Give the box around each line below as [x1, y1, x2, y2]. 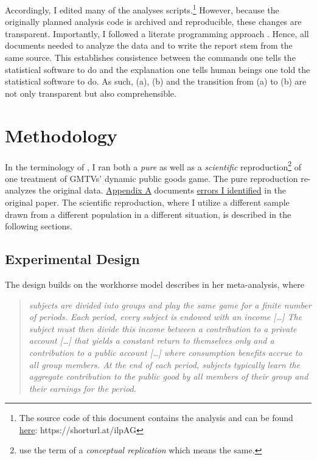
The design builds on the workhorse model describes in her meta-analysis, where [5, 277, 304, 290]
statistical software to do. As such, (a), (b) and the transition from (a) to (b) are [5, 75, 307, 88]
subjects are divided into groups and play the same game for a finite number [29, 298, 312, 311]
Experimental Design [5, 249, 140, 268]
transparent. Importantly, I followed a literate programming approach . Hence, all [5, 27, 309, 40]
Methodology [5, 122, 117, 147]
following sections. [5, 220, 72, 232]
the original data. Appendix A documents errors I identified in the [38, 184, 287, 197]
